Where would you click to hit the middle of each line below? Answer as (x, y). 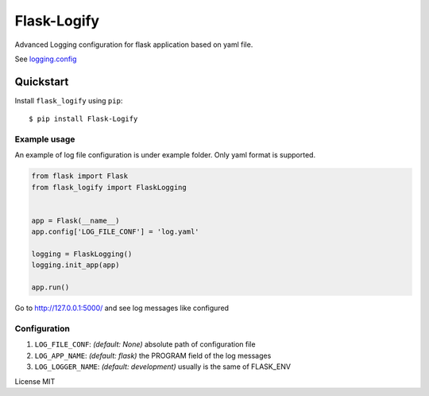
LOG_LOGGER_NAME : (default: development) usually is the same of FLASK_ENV (163, 367)
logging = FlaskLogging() (82, 254)
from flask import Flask (80, 176)
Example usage (45, 139)
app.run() (50, 287)
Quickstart (42, 82)
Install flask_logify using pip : (69, 100)
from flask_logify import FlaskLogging (109, 187)
